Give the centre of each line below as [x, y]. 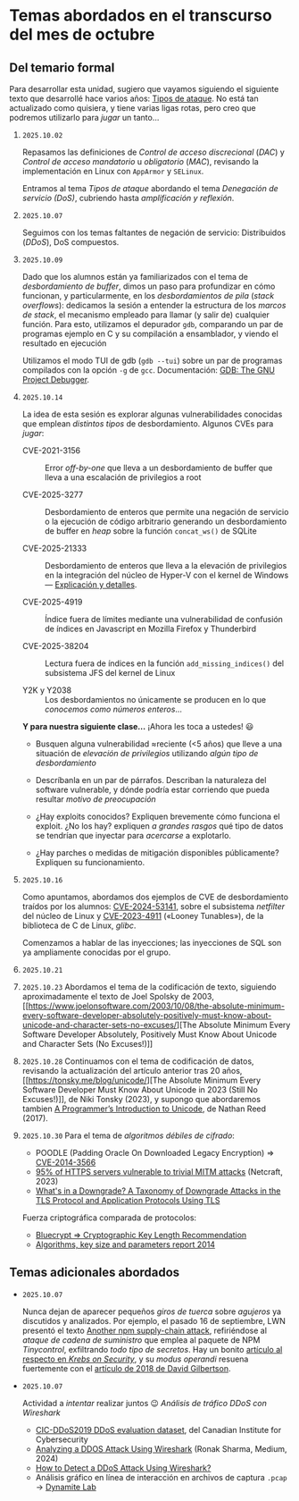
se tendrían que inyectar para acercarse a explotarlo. [133, 835]
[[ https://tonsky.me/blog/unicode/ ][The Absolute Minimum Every [141, 1080]
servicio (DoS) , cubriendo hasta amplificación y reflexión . [128, 198]
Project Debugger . [56, 379]
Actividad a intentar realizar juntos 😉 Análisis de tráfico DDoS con [145, 1403]
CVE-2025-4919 [52, 602]
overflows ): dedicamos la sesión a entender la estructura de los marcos [154, 305]
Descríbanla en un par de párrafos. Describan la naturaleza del [151, 780]
